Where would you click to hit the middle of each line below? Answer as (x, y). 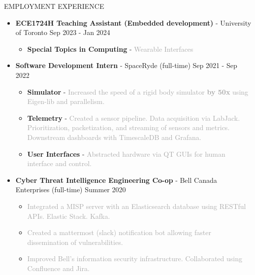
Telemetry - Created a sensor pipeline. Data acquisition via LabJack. (134, 118)
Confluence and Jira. (58, 268)
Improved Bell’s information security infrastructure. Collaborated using (135, 258)
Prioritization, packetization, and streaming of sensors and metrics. (128, 127)
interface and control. (59, 163)
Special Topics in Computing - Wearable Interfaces (110, 49)
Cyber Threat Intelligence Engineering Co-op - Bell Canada (116, 180)
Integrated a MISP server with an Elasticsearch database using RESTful (137, 206)
